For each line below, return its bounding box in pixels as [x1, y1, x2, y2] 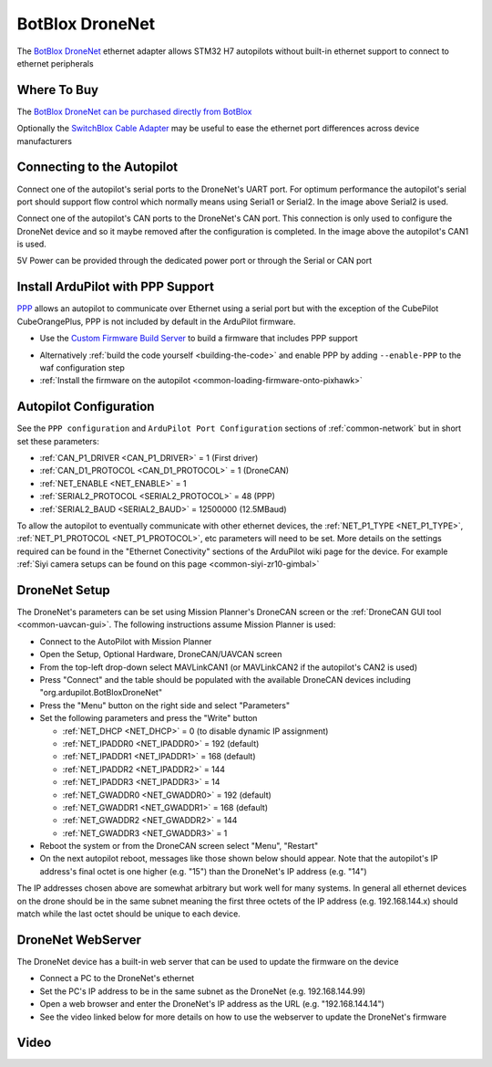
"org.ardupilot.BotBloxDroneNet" [39, 687, 163, 698]
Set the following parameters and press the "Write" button [39, 713, 258, 724]
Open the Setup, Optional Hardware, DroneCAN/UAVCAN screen [39, 649, 282, 660]
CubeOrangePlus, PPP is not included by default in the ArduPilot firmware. [16, 316, 296, 327]
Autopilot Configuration [16, 399, 155, 414]
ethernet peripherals [16, 58, 95, 68]
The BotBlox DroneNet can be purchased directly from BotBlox [16, 106, 252, 117]
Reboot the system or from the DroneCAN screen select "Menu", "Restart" [39, 841, 319, 852]
